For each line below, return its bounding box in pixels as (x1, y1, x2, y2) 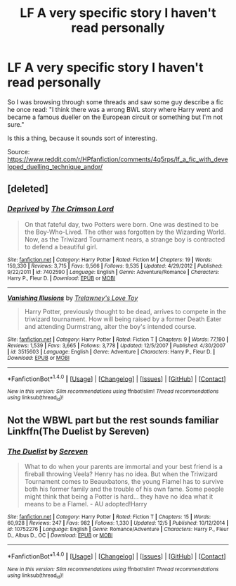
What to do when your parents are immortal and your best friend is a (24, 463, 223, 471)
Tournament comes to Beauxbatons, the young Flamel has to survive (24, 478, 224, 486)
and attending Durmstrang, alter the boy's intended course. (24, 322, 197, 330)
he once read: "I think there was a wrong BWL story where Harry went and (7, 105, 223, 113)
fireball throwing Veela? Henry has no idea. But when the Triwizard (24, 470, 218, 478)
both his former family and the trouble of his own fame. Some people (24, 485, 225, 494)
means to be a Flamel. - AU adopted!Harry (24, 500, 147, 509)
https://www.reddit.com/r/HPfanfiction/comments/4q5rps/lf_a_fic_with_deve (7, 155, 228, 163)
